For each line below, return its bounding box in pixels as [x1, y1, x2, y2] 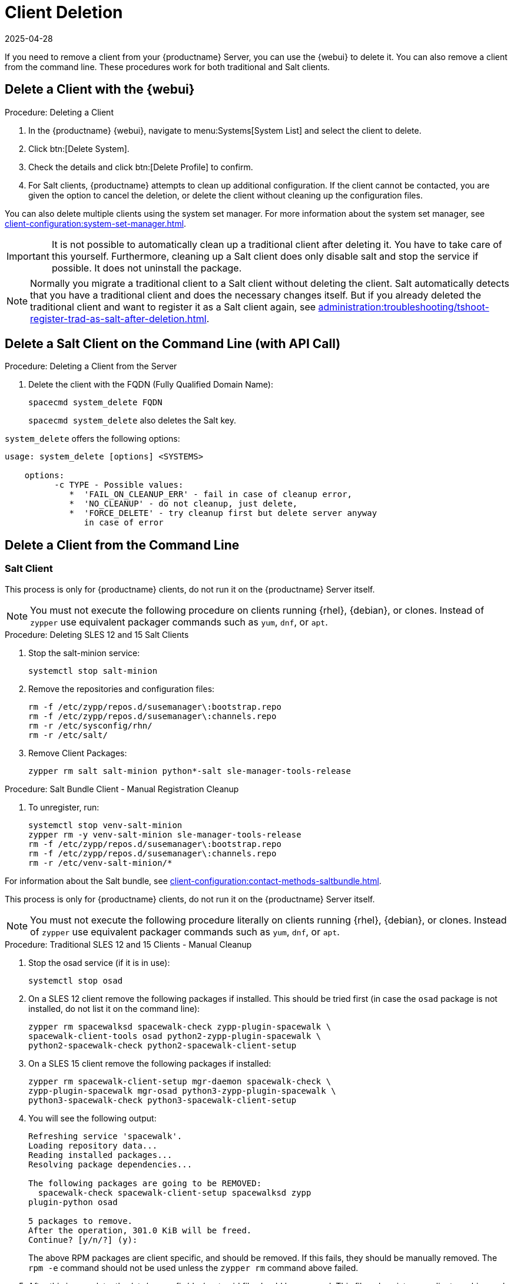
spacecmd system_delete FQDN [28, 398, 163, 408]
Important [6, 250, 49, 262]
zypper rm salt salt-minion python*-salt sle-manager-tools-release [28, 766, 351, 776]
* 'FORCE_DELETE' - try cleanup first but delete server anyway [69, 508, 377, 518]
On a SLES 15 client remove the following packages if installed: [28, 1058, 271, 1068]
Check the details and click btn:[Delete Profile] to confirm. [28, 161, 253, 172]
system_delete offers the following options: [5, 433, 180, 444]
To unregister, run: [28, 802, 100, 812]
